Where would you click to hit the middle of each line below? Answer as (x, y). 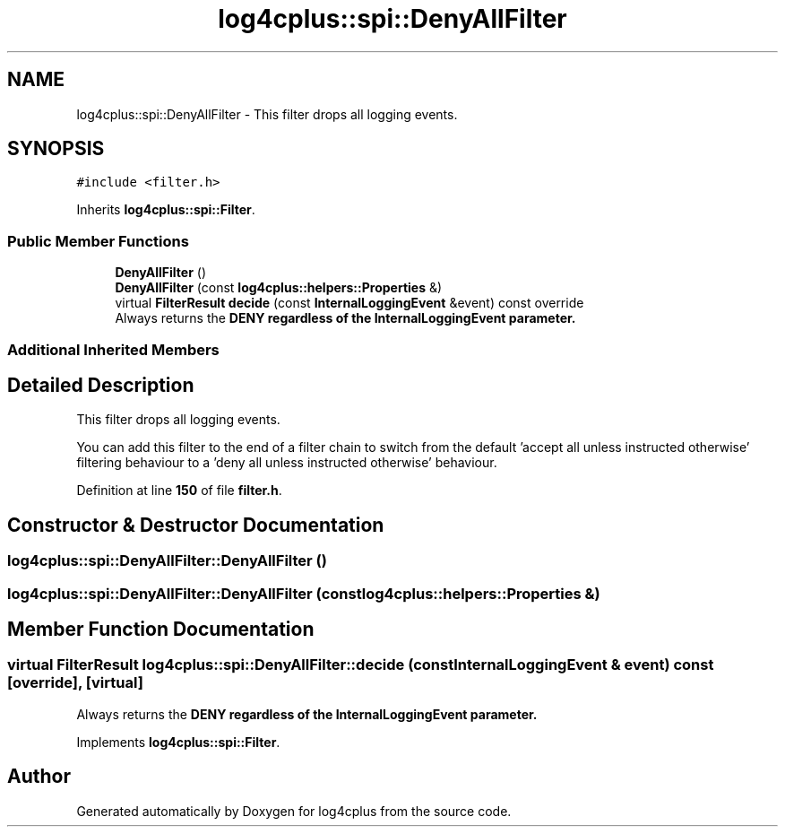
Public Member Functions (98, 241)
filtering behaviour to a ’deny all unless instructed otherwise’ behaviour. (287, 463)
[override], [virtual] (75, 683)
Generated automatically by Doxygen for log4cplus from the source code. (294, 811)
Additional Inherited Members (113, 349)
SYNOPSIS (56, 149)
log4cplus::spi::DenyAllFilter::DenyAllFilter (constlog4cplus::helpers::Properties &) (304, 593)
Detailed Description (101, 385)
